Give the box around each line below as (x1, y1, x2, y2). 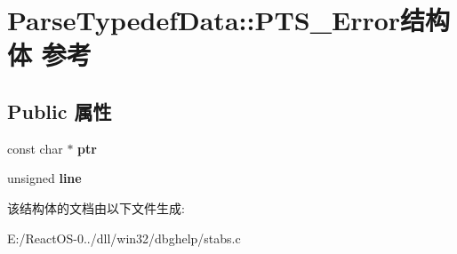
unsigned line (7, 169, 82, 187)
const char (7, 139, 63, 157)
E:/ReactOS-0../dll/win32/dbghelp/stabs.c (7, 228, 241, 247)
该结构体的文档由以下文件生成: (7, 198, 185, 217)
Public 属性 (7, 97, 112, 124)
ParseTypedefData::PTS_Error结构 (7, 2, 451, 38)
